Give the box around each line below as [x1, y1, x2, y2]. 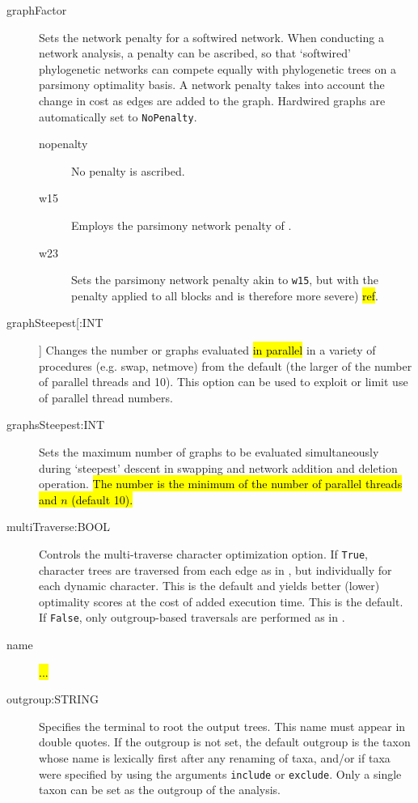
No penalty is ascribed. [71, 162, 185, 179]
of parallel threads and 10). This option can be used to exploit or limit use [39, 373, 408, 390]
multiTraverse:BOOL [6, 518, 111, 535]
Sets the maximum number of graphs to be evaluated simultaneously [39, 444, 379, 460]
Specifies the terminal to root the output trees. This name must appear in [39, 717, 406, 734]
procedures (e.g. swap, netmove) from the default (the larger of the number [39, 357, 412, 374]
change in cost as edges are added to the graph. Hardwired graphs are [39, 91, 386, 108]
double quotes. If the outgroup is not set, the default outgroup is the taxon [39, 733, 411, 750]
